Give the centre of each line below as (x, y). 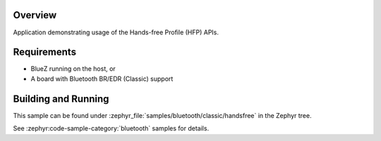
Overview (35, 15)
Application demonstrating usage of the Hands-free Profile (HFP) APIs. (116, 32)
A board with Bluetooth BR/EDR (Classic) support (102, 79)
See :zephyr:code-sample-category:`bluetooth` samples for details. (111, 128)
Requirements (45, 52)
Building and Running (61, 99)
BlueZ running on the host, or (73, 69)
